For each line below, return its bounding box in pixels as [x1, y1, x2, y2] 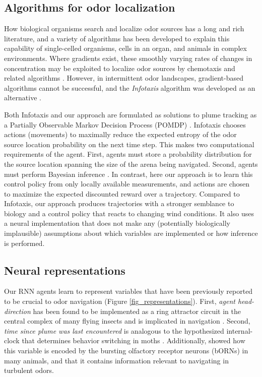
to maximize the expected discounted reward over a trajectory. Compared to [4, 188, 240, 199]
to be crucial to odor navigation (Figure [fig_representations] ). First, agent [4, 296, 235, 306]
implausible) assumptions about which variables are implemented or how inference [4, 228, 258, 238]
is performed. [4, 237, 45, 248]
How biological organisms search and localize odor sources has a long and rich [4, 23, 244, 34]
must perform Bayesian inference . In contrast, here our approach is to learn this [4, 168, 253, 179]
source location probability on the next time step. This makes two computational [4, 139, 254, 149]
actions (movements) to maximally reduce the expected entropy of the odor [4, 129, 237, 140]
